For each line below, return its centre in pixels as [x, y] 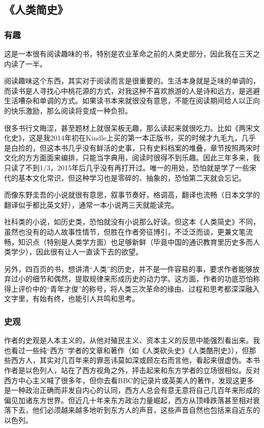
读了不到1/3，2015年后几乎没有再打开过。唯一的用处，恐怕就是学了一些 [130, 167]
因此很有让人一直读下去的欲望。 [89, 252]
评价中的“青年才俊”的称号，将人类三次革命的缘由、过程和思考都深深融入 [139, 288]
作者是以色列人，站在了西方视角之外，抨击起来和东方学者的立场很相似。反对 [132, 370]
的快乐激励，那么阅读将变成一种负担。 [68, 110]
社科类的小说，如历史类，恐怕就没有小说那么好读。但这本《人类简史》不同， [132, 222]
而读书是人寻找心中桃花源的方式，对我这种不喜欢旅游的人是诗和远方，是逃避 [132, 90]
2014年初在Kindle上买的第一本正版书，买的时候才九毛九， [146, 138]
